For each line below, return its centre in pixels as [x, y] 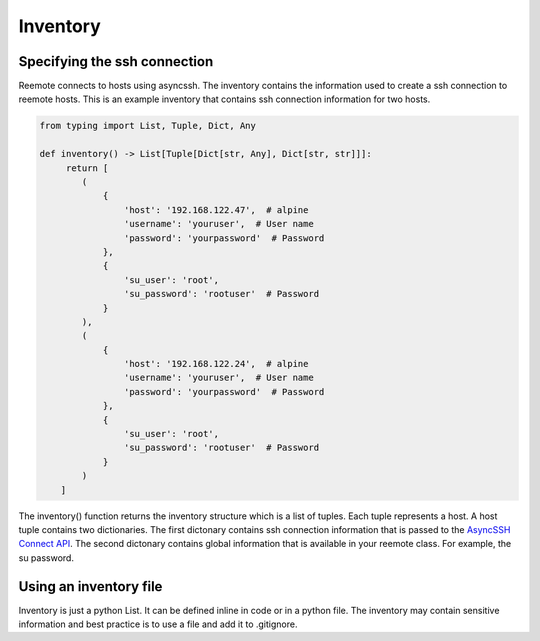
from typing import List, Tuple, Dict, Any [148, 126]
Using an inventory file [90, 586]
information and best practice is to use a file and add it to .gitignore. [158, 624]
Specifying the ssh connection [116, 61]
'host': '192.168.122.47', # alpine [216, 209]
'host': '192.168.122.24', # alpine [216, 364]
